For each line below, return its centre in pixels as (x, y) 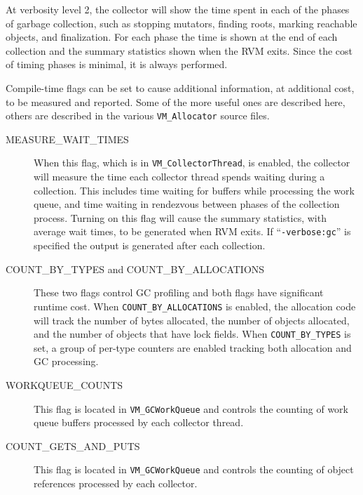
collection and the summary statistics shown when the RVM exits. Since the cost (179, 50)
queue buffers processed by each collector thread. (139, 422)
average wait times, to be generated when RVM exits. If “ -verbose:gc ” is (192, 231)
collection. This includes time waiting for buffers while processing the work (194, 190)
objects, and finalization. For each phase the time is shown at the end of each (172, 37)
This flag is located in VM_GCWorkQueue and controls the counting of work (191, 408)
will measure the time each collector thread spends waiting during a (179, 177)
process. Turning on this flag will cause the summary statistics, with (180, 217)
